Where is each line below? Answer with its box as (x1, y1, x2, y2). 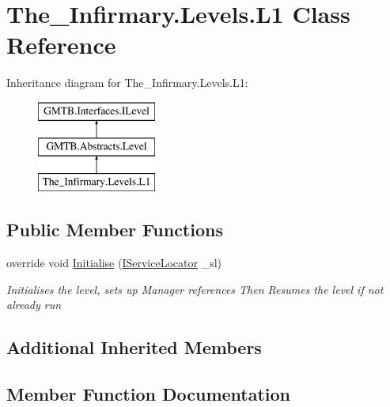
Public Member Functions (6, 217, 223, 242)
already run (6, 296, 62, 313)
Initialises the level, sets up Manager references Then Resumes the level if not (6, 281, 384, 297)
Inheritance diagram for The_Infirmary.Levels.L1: (6, 74, 248, 91)
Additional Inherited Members (6, 335, 262, 360)
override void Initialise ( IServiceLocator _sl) (6, 254, 222, 271)
